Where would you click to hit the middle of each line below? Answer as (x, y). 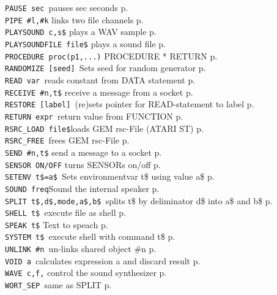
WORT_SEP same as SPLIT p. (58, 285)
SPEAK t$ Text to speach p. (57, 224)
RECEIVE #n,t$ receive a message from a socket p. (99, 92)
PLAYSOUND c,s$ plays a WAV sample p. (81, 32)
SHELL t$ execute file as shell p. (65, 213)
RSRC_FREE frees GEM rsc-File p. (67, 140)
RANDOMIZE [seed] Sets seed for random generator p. (105, 68)
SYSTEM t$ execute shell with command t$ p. (90, 236)
